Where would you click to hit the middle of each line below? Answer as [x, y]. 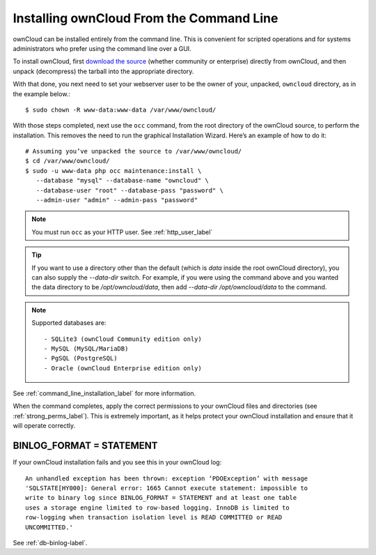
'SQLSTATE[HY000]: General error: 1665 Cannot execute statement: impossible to [167, 488]
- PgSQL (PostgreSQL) [81, 358]
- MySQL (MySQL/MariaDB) [86, 348]
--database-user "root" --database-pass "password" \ [130, 190]
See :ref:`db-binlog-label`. [50, 542]
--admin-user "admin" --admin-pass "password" [117, 200]
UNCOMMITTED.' [49, 527]
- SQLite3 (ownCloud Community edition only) [123, 339]
